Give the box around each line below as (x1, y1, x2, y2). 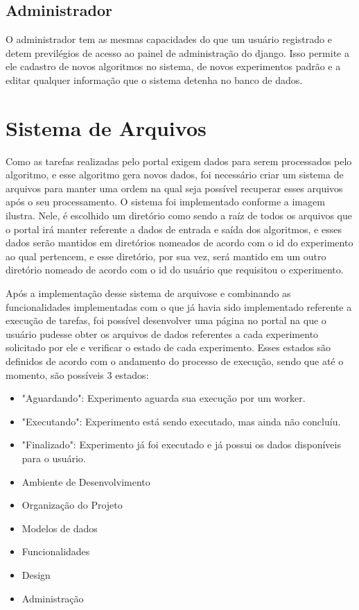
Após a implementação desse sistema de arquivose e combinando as (6, 286, 291, 300)
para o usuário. (21, 450, 86, 465)
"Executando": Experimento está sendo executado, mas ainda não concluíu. (21, 414, 341, 428)
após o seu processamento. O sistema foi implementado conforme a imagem (6, 194, 325, 209)
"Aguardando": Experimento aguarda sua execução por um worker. (21, 391, 306, 405)
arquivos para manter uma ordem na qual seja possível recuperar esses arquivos (6, 180, 343, 195)
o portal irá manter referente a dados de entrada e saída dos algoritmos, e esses (6, 221, 342, 236)
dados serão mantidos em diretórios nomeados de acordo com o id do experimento (6, 235, 353, 250)
